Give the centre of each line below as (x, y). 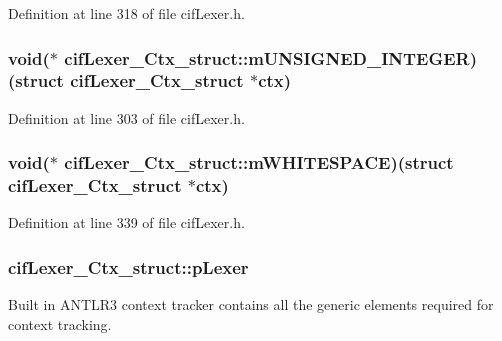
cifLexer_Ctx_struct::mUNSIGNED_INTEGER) (271, 57)
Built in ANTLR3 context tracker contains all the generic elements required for (251, 304)
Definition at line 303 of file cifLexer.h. (126, 117)
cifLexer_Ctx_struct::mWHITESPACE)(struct (259, 162)
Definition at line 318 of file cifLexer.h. (126, 13)
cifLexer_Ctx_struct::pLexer (128, 266)
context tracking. (60, 323)
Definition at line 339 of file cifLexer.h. (126, 222)
